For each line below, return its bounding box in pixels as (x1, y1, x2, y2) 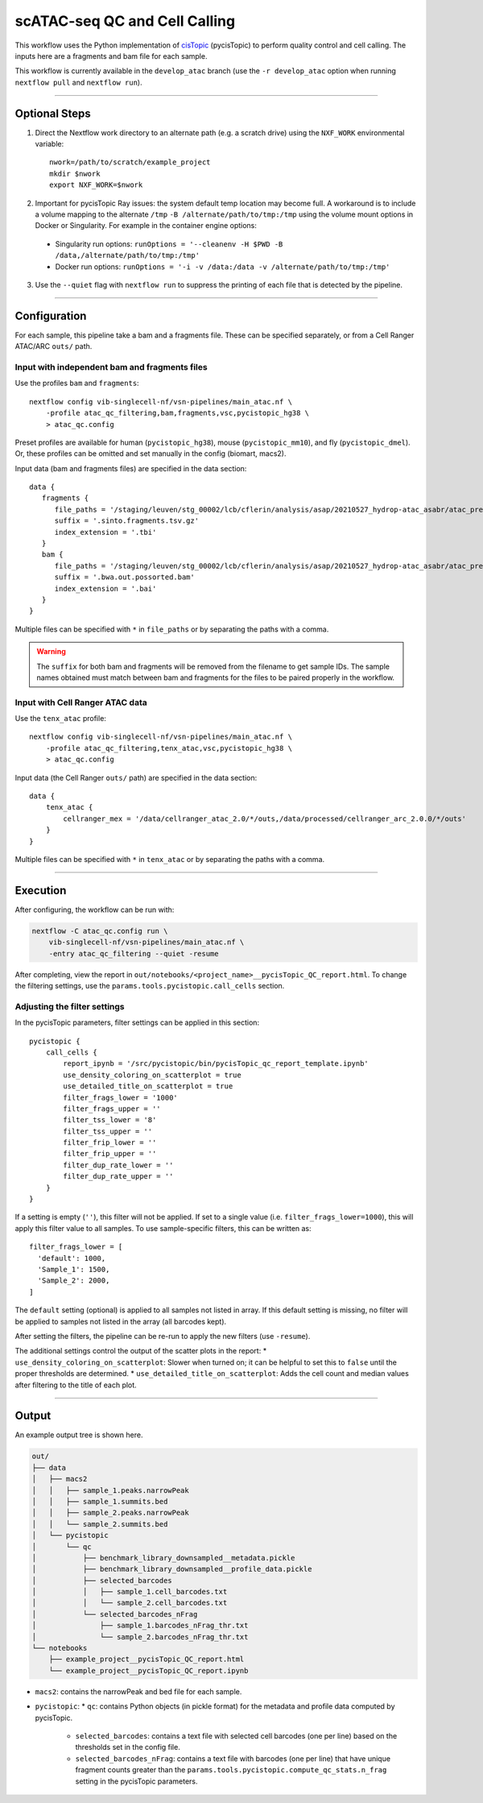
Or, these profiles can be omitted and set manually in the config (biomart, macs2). (14, 449, 287, 458)
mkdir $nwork (49, 169, 101, 178)
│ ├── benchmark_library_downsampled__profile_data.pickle (31, 1565, 312, 1574)
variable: (35, 139, 64, 149)
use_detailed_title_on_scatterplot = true (63, 1082, 233, 1091)
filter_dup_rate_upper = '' (63, 1172, 174, 1181)
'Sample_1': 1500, (37, 1265, 110, 1274)
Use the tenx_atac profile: (14, 714, 106, 723)
